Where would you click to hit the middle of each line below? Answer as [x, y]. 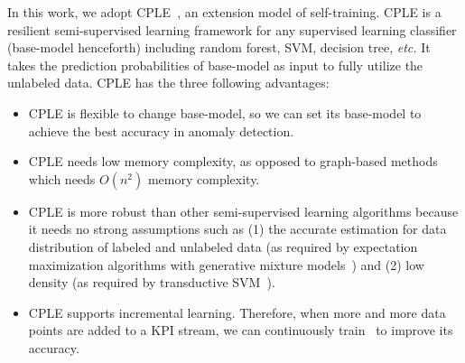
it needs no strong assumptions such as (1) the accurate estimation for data [237, 229]
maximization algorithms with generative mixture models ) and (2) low [226, 264]
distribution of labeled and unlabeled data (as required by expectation [223, 246]
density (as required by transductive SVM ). [152, 282]
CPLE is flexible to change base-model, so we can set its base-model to [225, 112]
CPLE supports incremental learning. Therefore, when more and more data [237, 312]
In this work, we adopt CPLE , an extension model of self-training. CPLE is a [224, 12]
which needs [62, 178]
